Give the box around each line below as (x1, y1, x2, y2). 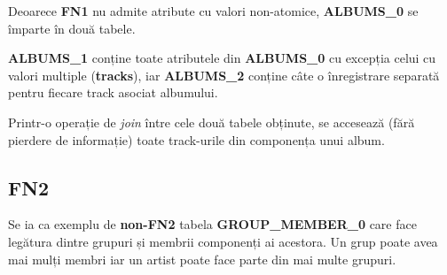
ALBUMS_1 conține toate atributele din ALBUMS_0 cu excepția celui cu (8, 49, 436, 67)
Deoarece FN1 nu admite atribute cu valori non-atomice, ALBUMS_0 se (8, 2, 419, 19)
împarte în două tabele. (8, 19, 136, 37)
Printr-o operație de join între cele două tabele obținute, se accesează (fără (8, 112, 415, 131)
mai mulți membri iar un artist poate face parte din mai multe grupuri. (8, 249, 396, 268)
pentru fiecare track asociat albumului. (8, 83, 218, 102)
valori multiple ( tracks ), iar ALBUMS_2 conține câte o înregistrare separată (8, 65, 440, 84)
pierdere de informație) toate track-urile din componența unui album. (8, 130, 385, 149)
